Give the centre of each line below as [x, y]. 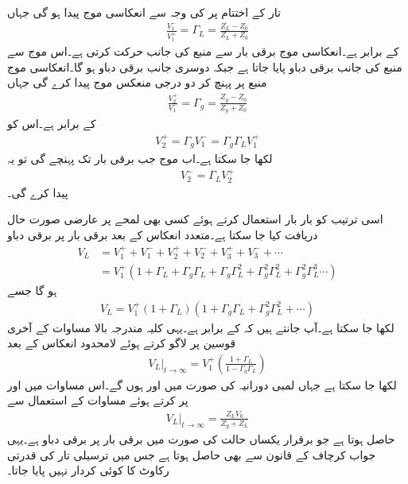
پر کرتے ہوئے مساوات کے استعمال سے [98, 400]
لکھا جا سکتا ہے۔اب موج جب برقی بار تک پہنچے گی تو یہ [140, 159]
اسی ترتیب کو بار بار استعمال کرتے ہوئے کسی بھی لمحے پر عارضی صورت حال [195, 219]
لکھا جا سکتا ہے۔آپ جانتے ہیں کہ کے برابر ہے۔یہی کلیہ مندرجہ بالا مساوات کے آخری [201, 327]
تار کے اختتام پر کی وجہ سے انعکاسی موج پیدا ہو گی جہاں [144, 12]
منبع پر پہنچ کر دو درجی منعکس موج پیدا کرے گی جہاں [137, 82]
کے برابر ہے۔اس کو [52, 124]
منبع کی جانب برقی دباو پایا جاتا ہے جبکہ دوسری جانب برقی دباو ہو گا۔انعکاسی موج [205, 66]
